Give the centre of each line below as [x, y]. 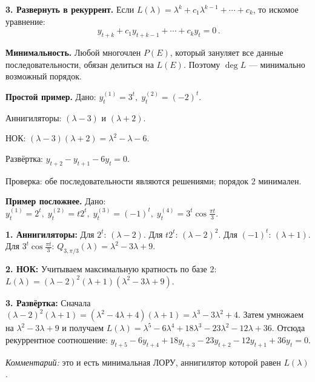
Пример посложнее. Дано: [56, 201]
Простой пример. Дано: [51, 96]
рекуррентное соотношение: [57, 339]
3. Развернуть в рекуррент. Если [70, 9]
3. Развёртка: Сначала [48, 302]
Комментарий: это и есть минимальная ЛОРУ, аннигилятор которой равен [143, 362]
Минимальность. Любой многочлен [73, 52]
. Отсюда [288, 328]
